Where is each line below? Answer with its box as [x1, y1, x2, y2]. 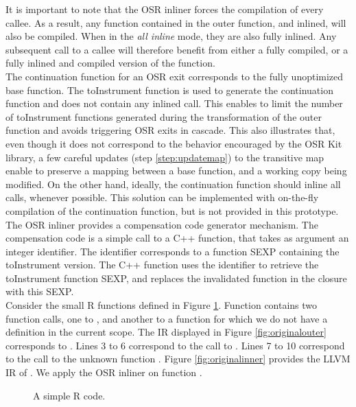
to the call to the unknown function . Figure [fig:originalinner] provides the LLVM [5, 351, 351, 366]
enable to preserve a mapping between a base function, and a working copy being [5, 163, 347, 178]
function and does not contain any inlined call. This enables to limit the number [5, 96, 343, 111]
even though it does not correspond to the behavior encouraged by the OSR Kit [5, 136, 342, 150]
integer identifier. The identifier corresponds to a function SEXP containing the [5, 244, 340, 258]
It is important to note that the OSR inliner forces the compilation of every [5, 2, 324, 16]
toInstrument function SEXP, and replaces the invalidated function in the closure [5, 270, 347, 285]
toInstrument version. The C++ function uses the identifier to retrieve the [5, 257, 319, 272]
